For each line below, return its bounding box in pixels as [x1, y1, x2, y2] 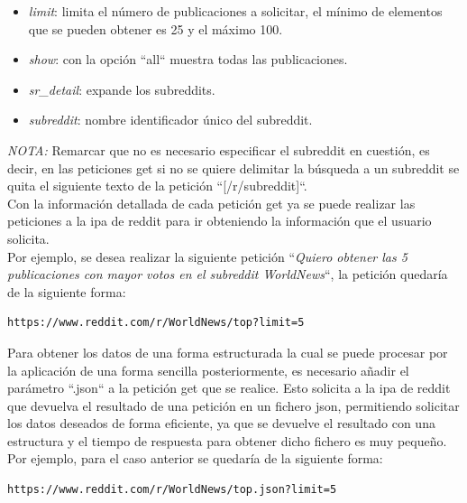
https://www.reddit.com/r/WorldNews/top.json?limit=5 [7, 483, 337, 497]
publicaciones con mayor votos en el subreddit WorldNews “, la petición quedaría [7, 265, 448, 284]
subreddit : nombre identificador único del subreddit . [28, 110, 313, 129]
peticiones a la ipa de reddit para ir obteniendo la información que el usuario [7, 211, 432, 230]
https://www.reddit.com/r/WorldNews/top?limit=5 [7, 316, 305, 330]
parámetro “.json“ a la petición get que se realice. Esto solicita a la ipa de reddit [7, 378, 451, 397]
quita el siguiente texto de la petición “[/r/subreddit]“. [7, 176, 307, 195]
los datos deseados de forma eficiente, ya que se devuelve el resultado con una [7, 414, 435, 433]
